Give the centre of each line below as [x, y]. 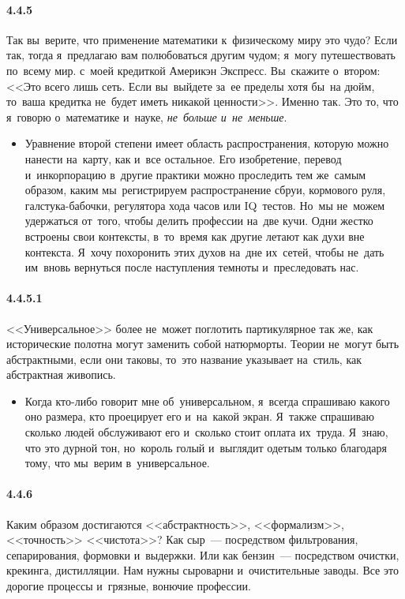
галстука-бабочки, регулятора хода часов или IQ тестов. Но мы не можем [205, 205]
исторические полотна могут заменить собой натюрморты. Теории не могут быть [203, 344]
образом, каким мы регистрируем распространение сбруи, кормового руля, [205, 190]
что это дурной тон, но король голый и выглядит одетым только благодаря [206, 447]
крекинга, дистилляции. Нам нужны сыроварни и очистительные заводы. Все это [202, 570]
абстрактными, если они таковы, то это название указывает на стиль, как [184, 359]
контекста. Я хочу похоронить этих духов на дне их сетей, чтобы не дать [204, 251]
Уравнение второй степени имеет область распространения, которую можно [207, 143]
